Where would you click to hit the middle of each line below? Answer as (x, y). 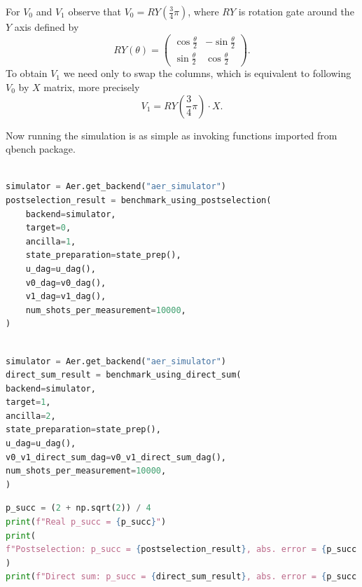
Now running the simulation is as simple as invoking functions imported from (172, 135)
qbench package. (41, 149)
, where (203, 11)
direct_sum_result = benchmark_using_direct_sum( (124, 375)
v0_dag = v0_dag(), (66, 283)
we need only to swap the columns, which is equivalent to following (207, 73)
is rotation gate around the (296, 11)
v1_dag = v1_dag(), (66, 297)
